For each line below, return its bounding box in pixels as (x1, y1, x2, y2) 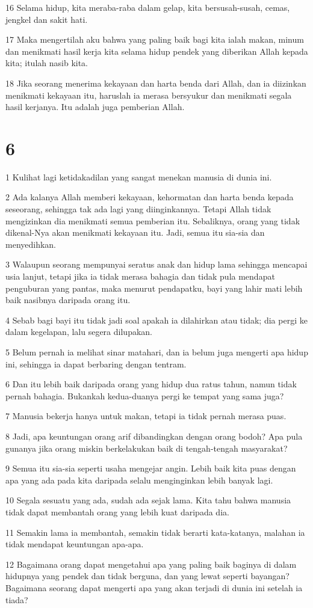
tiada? (5, 593, 28, 606)
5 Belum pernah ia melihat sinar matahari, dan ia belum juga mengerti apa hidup (5, 346, 308, 358)
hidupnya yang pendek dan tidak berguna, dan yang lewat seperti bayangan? (5, 570, 290, 582)
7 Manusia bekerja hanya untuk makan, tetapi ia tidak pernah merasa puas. (5, 410, 287, 422)
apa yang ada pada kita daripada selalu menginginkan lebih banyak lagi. (5, 473, 273, 486)
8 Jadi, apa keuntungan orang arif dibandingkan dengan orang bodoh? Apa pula (5, 429, 303, 442)
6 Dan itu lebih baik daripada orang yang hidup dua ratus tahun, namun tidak (5, 378, 297, 390)
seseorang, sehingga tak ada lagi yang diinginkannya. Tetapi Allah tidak (5, 203, 271, 215)
